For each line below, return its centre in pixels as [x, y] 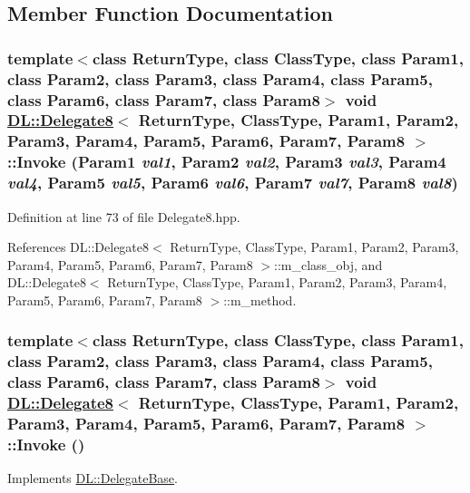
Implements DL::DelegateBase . [93, 478]
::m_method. [260, 300]
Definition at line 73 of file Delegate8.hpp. [124, 216]
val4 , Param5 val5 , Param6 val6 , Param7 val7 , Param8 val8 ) [233, 183]
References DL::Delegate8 [78, 247]
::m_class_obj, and [328, 264]
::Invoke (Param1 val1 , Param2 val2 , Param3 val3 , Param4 [227, 162]
